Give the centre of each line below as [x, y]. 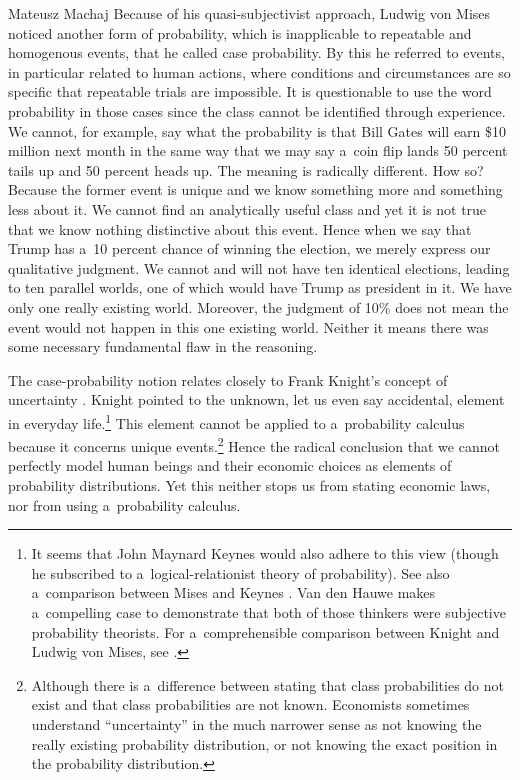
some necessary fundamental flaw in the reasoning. [163, 346]
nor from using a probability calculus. [124, 504]
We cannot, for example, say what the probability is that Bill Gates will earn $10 [257, 130]
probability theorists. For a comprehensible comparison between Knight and [265, 631]
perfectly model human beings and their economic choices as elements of [230, 465]
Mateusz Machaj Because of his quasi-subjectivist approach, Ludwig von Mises [249, 13]
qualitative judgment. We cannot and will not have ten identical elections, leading [259, 267]
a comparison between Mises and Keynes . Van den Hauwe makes [233, 592]
